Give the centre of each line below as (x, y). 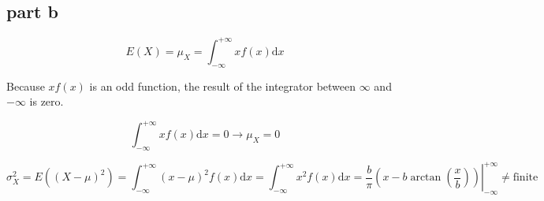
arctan (426, 178)
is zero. (47, 101)
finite (525, 178)
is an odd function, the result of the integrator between (223, 86)
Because (26, 86)
